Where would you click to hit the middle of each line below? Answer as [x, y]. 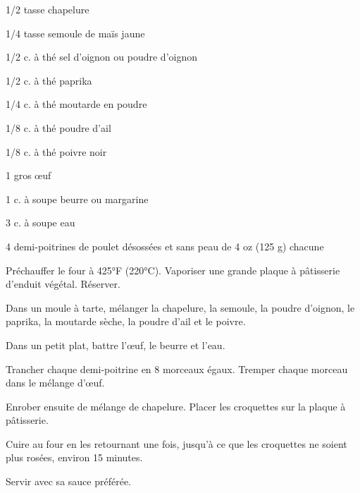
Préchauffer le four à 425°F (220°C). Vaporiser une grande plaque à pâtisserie [173, 270]
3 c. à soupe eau [41, 223]
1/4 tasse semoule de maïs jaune [75, 33]
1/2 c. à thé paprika [49, 80]
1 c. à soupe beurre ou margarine [77, 199]
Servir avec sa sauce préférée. [68, 481]
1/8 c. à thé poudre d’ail [58, 127]
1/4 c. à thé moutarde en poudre [76, 104]
